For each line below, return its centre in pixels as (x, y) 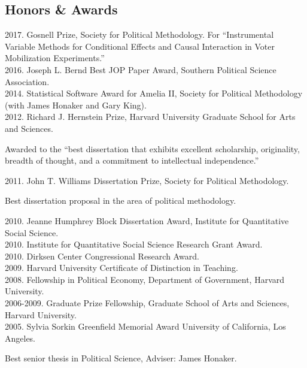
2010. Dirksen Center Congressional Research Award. (102, 256)
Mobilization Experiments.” (55, 58)
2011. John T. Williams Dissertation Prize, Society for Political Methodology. (147, 180)
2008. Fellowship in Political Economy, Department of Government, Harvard (145, 279)
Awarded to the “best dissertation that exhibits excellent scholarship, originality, (152, 148)
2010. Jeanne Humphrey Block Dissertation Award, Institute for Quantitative (147, 220)
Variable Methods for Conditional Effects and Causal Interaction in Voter (140, 46)
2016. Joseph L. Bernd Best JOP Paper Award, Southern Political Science (141, 69)
